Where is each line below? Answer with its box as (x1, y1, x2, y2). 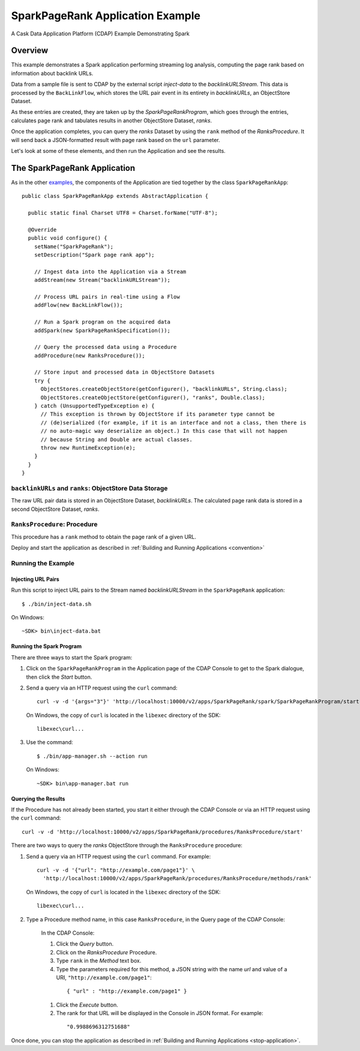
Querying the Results (11, 795, 65, 802)
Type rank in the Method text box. (56, 957, 142, 965)
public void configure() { (28, 234, 107, 242)
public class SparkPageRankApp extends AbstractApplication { (22, 192, 209, 200)
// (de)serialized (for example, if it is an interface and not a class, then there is (40, 419, 307, 426)
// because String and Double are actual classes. (40, 436, 193, 443)
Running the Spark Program (11, 643, 82, 650)
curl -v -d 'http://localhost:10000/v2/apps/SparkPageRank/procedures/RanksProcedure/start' (22, 828, 304, 835)
